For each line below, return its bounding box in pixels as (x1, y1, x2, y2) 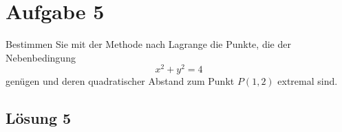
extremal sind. (277, 74, 338, 88)
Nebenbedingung (6, 50, 76, 64)
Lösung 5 (6, 107, 72, 129)
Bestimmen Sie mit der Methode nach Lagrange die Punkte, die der (6, 37, 291, 51)
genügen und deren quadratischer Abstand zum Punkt (6, 74, 235, 88)
